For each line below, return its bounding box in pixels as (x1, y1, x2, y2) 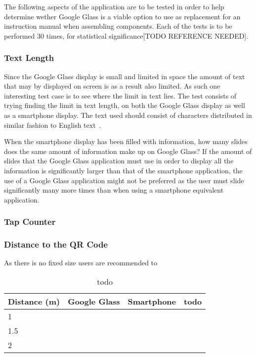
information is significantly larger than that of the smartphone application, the (4, 165, 243, 175)
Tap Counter (4, 215, 56, 228)
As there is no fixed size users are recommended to (4, 257, 158, 268)
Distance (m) (8, 295, 60, 307)
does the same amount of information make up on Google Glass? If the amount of (4, 146, 252, 156)
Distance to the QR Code (4, 238, 108, 251)
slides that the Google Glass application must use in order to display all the (4, 155, 234, 166)
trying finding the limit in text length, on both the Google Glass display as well (4, 100, 245, 110)
